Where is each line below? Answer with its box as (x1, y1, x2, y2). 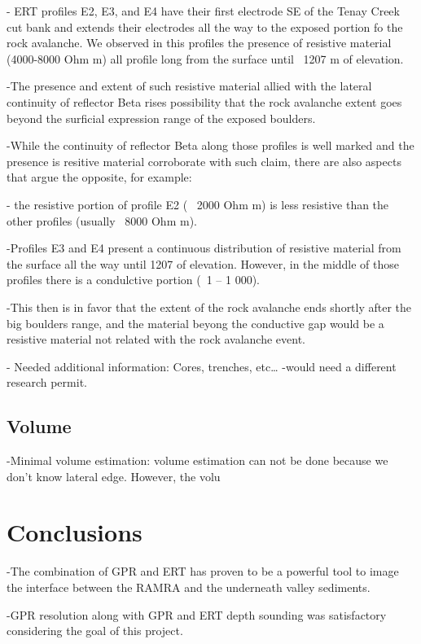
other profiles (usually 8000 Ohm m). (7, 212, 197, 229)
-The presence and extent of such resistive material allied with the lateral (7, 77, 372, 94)
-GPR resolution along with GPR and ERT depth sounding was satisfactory (7, 606, 387, 623)
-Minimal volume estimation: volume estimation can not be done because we (7, 452, 388, 469)
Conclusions (7, 515, 143, 549)
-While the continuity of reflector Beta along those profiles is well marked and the (7, 137, 414, 154)
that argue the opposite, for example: (7, 169, 192, 186)
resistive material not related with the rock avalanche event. (7, 331, 305, 348)
